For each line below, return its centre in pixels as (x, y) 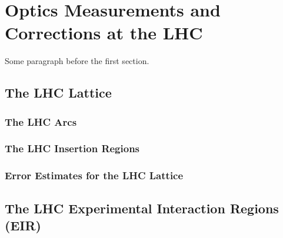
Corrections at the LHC (104, 33)
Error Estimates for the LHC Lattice (94, 175)
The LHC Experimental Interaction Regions (142, 208)
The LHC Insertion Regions (72, 148)
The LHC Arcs (41, 121)
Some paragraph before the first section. (77, 61)
